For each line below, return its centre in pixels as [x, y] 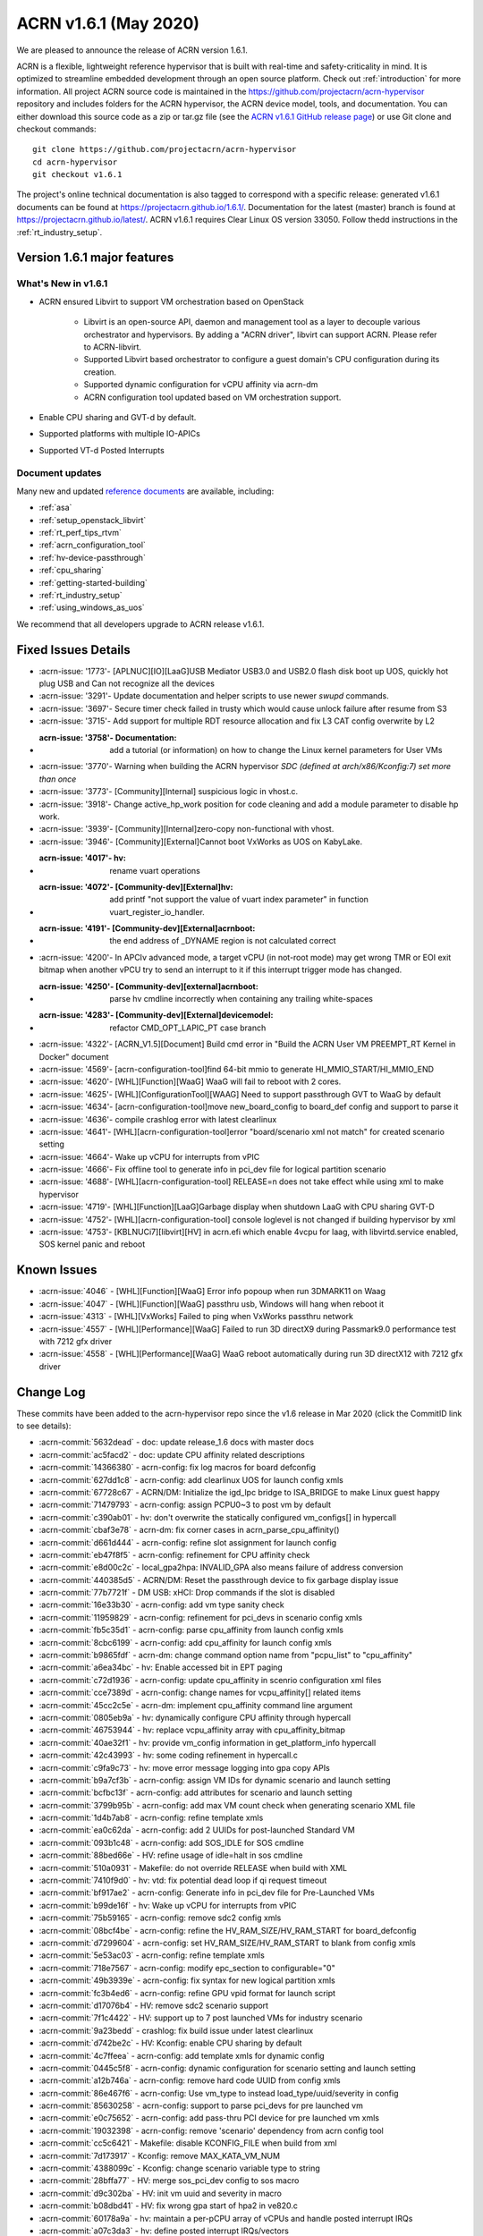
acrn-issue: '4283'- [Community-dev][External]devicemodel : [156, 1015]
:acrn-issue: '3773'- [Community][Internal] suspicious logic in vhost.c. [169, 792]
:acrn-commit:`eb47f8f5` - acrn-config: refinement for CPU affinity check [174, 1554]
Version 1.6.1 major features [95, 258]
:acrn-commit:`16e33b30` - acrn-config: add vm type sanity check [162, 1605]
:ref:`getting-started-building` [93, 582]
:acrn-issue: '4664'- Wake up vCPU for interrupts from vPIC [149, 1156]
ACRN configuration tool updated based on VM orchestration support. [212, 397]
